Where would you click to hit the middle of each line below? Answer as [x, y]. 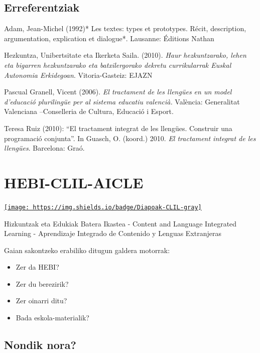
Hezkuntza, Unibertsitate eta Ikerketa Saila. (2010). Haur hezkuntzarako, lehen [125, 55]
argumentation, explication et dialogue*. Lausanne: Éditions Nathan [109, 38]
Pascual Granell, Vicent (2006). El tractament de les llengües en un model [118, 92]
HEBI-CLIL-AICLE [74, 182]
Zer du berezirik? [42, 283]
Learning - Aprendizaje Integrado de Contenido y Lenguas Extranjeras [113, 233]
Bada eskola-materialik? [52, 318]
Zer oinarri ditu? [41, 301]
